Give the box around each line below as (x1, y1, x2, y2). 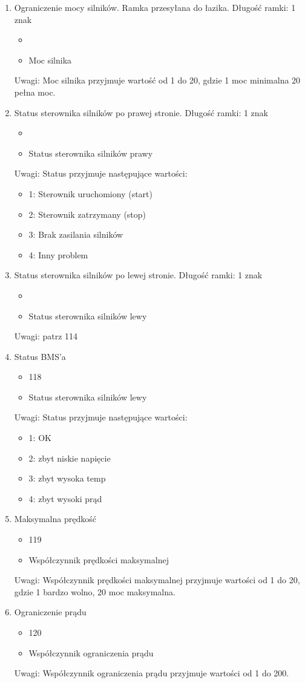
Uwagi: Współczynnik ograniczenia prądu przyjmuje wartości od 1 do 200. (14, 667, 289, 679)
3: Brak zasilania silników (28, 228, 123, 241)
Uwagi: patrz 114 (14, 330, 78, 342)
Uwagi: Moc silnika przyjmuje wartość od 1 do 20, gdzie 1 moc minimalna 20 (14, 74, 301, 87)
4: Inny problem (28, 248, 88, 261)
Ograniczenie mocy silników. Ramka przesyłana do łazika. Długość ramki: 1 (14, 1, 296, 13)
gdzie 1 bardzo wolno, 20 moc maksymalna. (14, 585, 175, 598)
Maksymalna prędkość (14, 512, 96, 525)
